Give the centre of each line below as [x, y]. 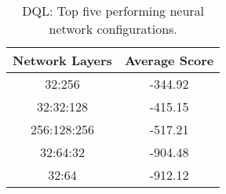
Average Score [169, 60]
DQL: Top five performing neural [113, 11]
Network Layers [62, 60]
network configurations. [113, 29]
